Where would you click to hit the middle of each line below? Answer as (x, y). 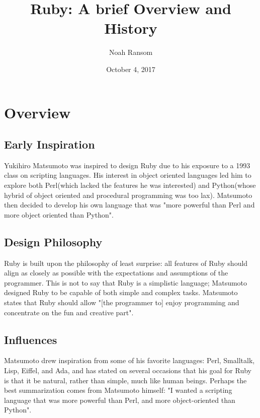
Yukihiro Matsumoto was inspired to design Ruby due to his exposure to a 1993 (127, 165)
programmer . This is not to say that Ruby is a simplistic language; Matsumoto (126, 282)
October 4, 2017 (131, 69)
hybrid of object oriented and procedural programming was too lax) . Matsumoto (128, 195)
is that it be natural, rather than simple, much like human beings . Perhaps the (125, 380)
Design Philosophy (53, 241)
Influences (31, 339)
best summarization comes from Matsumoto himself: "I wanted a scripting (118, 390)
